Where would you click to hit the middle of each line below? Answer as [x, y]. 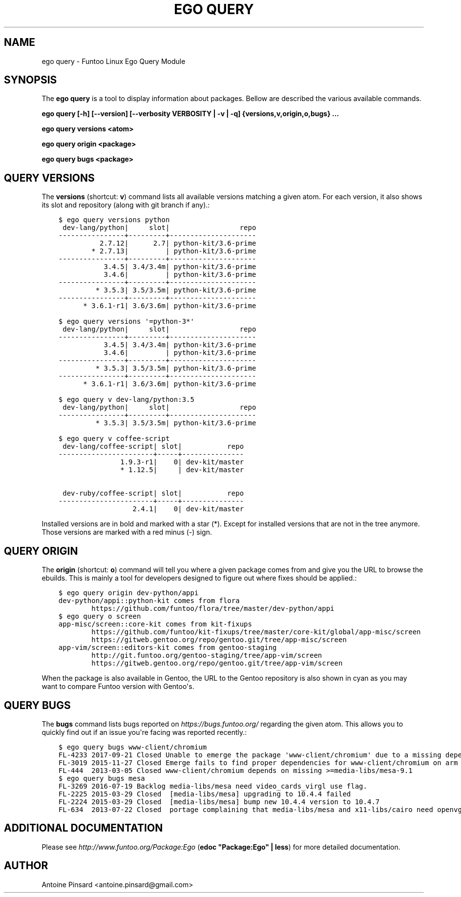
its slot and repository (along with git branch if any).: [126, 205]
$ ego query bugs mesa [102, 778]
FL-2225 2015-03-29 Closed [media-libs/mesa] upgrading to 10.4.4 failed [205, 794]
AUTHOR [26, 866]
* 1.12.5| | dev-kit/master [182, 470]
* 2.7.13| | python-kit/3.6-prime [174, 251]
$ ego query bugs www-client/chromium [133, 747]
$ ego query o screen [100, 616]
